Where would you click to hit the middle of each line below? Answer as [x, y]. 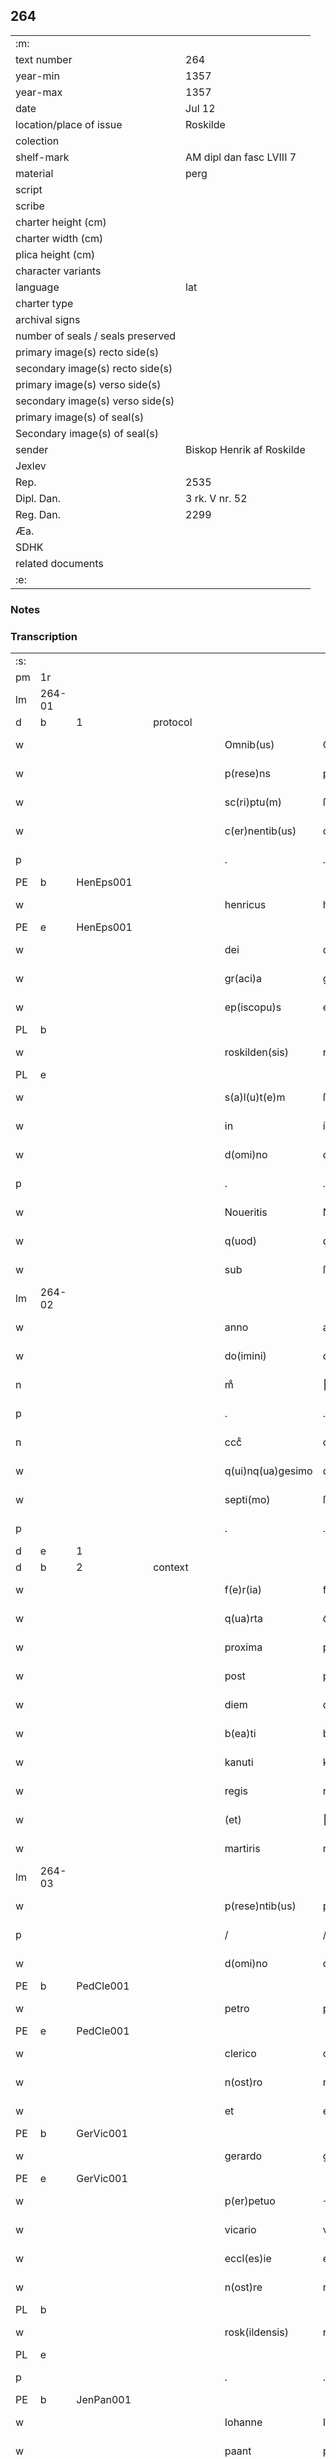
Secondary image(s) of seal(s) [87, 433]
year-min [37, 76]
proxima [243, 1647]
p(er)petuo [250, 2201]
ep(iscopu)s [253, 1007]
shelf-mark [42, 157]
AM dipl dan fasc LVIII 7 [241, 157]
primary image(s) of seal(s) [80, 417]
